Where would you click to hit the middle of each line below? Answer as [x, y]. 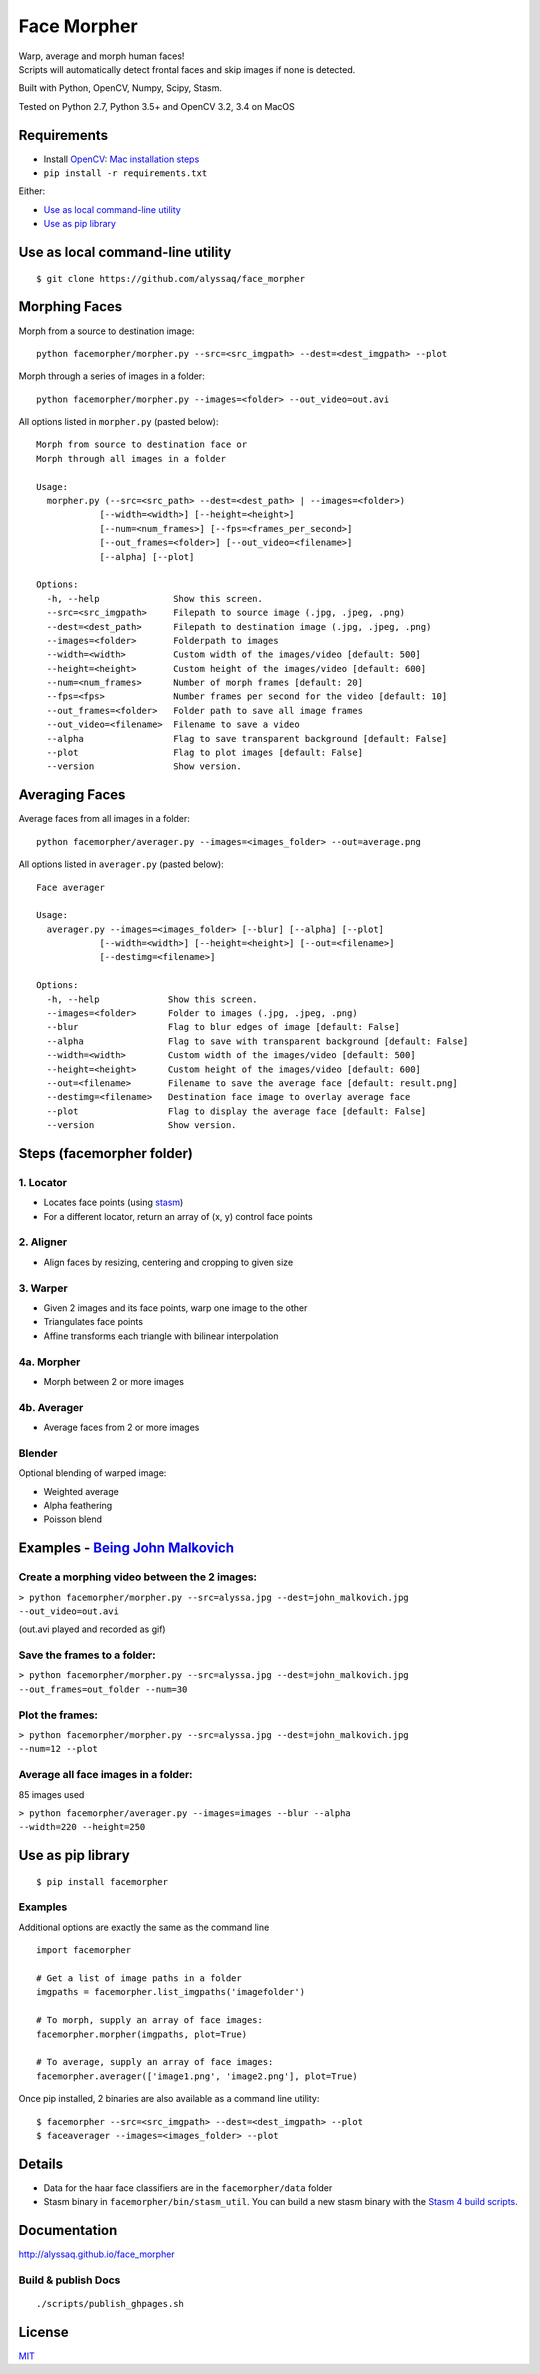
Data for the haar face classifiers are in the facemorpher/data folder [188, 2187]
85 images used [51, 1794]
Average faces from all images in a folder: [104, 819]
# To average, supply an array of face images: [155, 2062]
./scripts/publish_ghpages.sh [110, 2304]
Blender [38, 1453]
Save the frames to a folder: [87, 1655]
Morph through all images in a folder [131, 458]
